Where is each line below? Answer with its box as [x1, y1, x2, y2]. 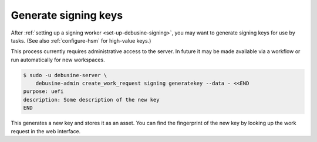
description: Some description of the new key [23, 96, 160, 103]
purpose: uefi [23, 88, 64, 95]
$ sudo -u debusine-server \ [23, 72, 107, 78]
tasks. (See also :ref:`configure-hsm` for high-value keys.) [11, 37, 151, 44]
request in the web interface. [11, 127, 81, 134]
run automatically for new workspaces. [11, 56, 105, 63]
